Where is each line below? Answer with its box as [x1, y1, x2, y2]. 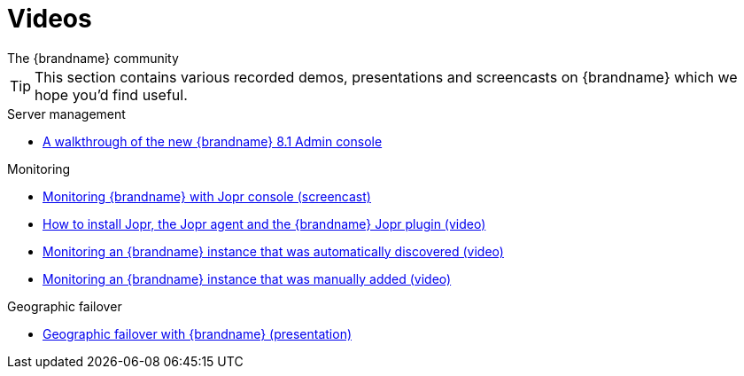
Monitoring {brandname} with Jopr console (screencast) [43, 188, 371, 204]
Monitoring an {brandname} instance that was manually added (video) [43, 270, 452, 286]
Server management [7, 106, 126, 121]
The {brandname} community [7, 50, 179, 66]
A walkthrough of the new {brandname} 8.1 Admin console [43, 133, 383, 149]
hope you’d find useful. [35, 85, 188, 104]
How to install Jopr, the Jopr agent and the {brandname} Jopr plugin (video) [43, 215, 486, 231]
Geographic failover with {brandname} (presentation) [43, 325, 353, 341]
